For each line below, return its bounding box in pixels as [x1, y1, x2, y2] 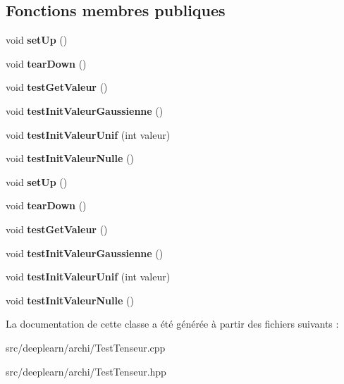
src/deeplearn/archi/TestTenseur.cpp [6, 340, 166, 354]
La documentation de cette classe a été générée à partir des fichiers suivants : [6, 316, 339, 331]
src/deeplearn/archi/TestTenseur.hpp [6, 364, 166, 378]
